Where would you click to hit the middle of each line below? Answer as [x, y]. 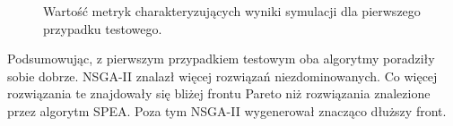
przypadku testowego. [103, 28]
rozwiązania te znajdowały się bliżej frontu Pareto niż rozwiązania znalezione [219, 93]
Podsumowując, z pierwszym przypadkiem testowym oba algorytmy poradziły [221, 59]
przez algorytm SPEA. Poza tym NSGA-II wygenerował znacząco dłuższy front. [227, 110]
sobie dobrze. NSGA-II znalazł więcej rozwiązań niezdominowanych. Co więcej [222, 76]
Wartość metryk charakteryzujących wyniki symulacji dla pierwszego [232, 11]
